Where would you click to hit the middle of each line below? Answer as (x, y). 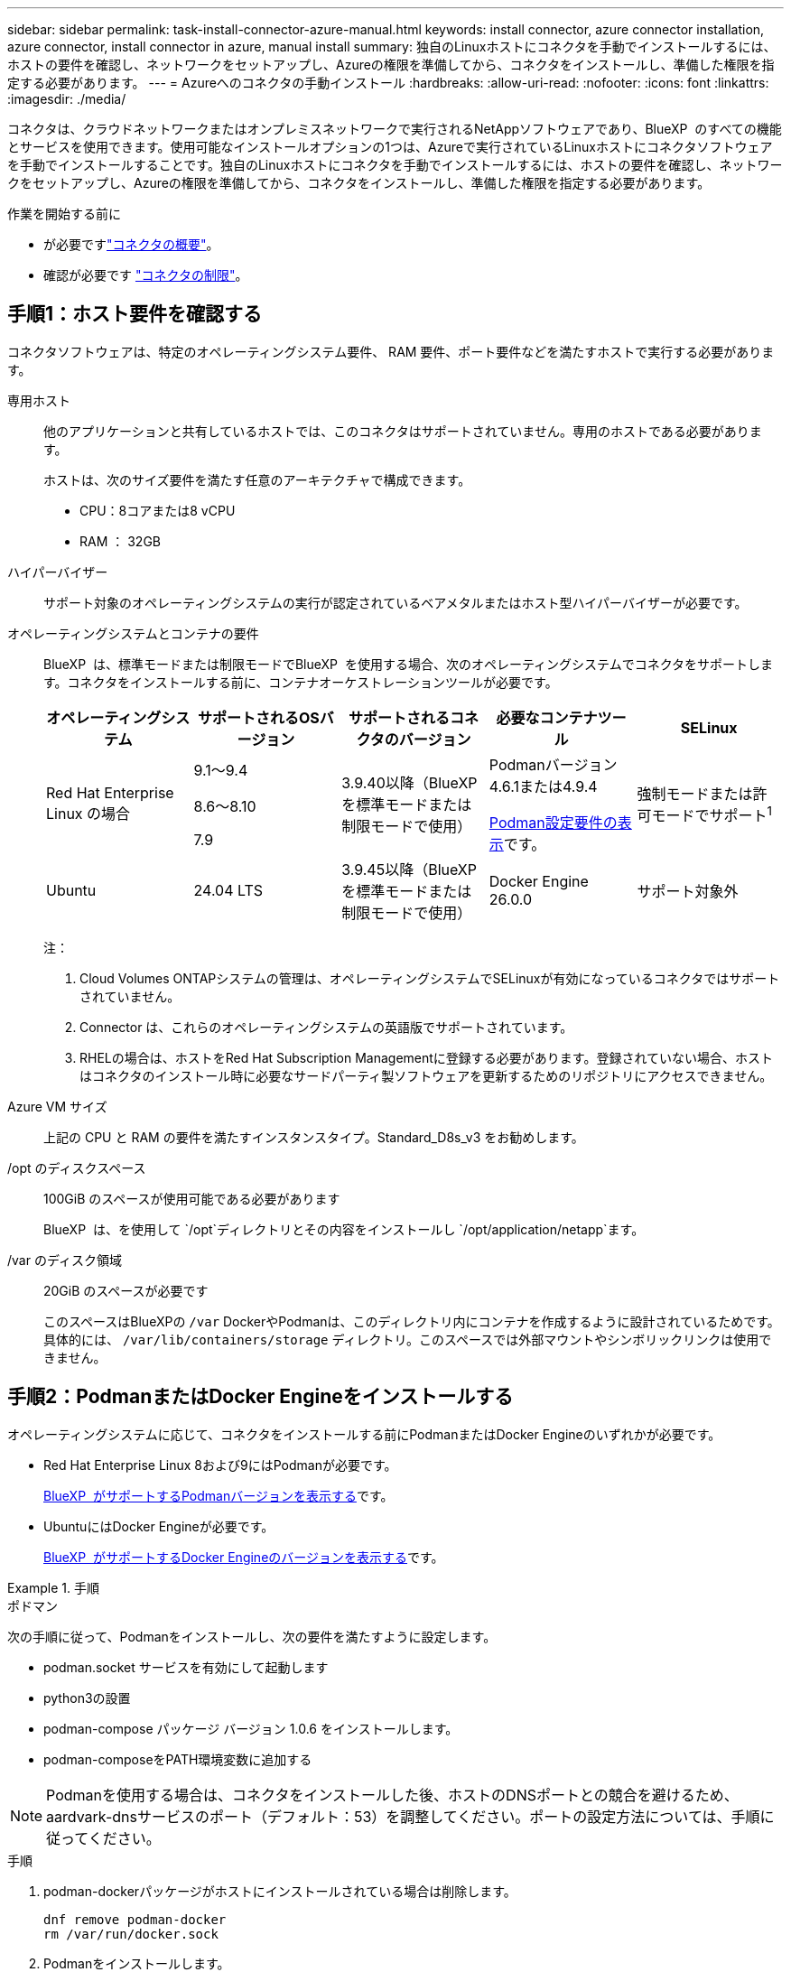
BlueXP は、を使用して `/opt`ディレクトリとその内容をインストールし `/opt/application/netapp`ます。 (344, 1229)
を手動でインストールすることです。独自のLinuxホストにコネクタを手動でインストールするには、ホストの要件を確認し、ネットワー (395, 165)
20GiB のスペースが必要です (126, 1290)
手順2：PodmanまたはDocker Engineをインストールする (261, 1397)
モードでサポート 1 (712, 814)
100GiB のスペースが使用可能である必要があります (192, 1198)
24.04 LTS (228, 890)
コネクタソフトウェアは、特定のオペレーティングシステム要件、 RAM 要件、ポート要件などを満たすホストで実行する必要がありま (391, 351)
